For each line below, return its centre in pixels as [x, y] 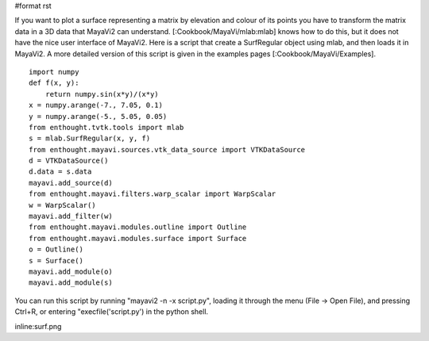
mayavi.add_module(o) [71, 271]
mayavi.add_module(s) [71, 283]
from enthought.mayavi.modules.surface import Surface [138, 238]
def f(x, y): [54, 83]
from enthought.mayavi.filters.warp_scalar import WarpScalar [153, 194]
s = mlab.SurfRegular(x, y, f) [90, 138]
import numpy [54, 72]
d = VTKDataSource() [69, 161]
